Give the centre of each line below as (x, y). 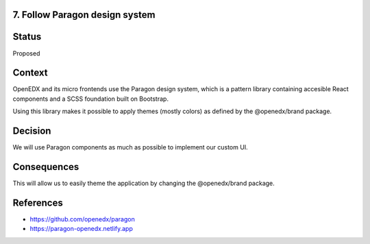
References (38, 203)
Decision (32, 131)
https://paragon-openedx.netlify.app (81, 229)
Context (30, 73)
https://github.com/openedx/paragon (82, 219)
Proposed (26, 53)
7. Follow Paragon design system (84, 15)
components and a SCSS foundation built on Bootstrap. (91, 99)
